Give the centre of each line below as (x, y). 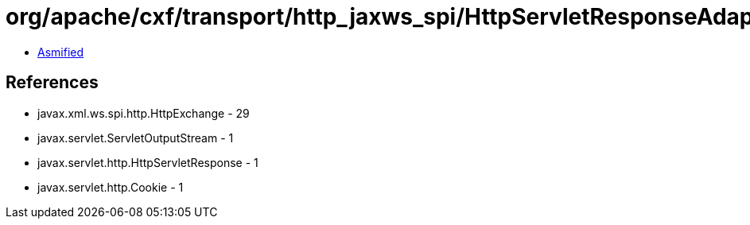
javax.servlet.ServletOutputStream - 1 (136, 138)
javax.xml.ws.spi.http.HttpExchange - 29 (144, 113)
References (52, 83)
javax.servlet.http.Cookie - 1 (111, 187)
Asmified (61, 52)
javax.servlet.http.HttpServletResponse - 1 (148, 162)
